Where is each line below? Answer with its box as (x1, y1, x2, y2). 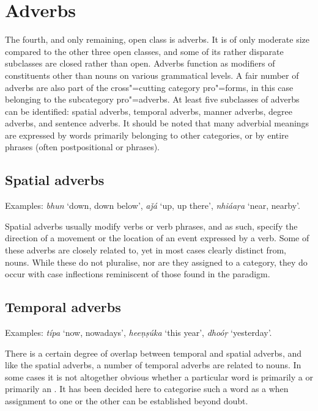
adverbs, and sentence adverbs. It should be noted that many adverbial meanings (5, 117, 309, 129)
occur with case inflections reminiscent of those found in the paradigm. (5, 267, 270, 280)
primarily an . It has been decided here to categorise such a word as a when (5, 382, 289, 395)
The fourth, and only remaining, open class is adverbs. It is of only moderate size (5, 33, 310, 46)
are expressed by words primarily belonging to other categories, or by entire (5, 128, 289, 141)
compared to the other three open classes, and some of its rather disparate (5, 45, 284, 57)
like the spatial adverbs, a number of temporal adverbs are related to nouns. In (5, 358, 301, 371)
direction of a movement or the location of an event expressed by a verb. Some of (5, 231, 309, 244)
